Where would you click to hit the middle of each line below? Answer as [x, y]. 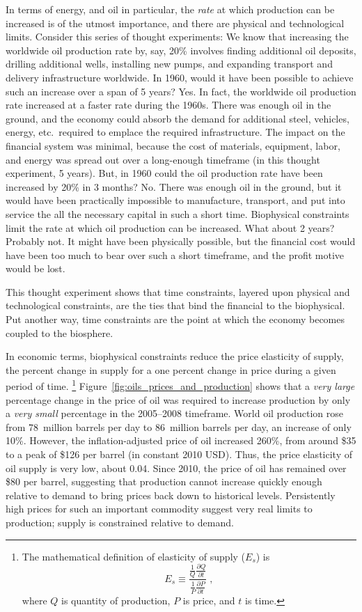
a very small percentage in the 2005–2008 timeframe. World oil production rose [175, 413]
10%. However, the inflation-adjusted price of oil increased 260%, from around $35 [181, 440]
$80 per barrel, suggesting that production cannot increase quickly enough [164, 481]
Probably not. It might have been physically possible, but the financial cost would [181, 241]
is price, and [209, 601]
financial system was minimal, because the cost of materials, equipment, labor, [173, 145]
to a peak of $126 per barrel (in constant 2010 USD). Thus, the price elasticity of [179, 454]
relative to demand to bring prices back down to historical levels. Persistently [171, 495]
